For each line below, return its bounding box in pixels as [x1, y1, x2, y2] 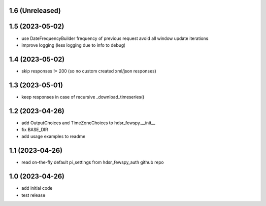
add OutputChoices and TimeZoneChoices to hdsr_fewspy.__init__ [21, 120, 156, 126]
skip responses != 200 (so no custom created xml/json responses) [21, 68, 157, 74]
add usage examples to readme [21, 134, 86, 139]
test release [21, 192, 45, 198]
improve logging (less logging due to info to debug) [21, 42, 126, 48]
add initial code [21, 185, 53, 191]
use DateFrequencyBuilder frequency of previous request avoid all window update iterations [21, 35, 209, 41]
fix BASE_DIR [21, 127, 49, 133]
